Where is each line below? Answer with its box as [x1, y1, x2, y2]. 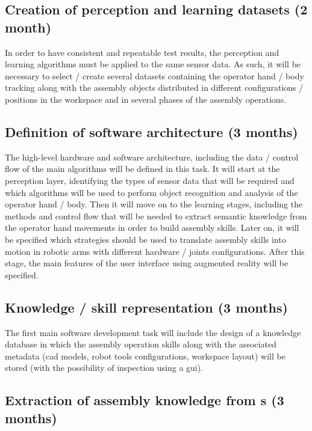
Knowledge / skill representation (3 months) [5, 298, 288, 316]
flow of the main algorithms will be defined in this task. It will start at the [5, 162, 280, 175]
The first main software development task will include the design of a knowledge [5, 326, 301, 338]
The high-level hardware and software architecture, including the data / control [5, 150, 299, 163]
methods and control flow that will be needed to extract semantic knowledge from [5, 209, 307, 222]
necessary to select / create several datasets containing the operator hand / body [5, 69, 304, 82]
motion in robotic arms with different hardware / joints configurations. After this [5, 245, 305, 257]
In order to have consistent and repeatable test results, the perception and [5, 46, 279, 58]
